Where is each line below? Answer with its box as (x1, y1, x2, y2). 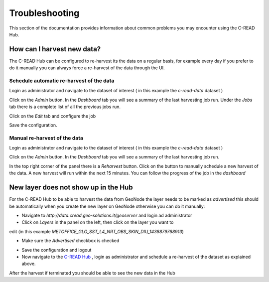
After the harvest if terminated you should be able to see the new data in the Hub (9, 270, 175, 276)
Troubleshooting (9, 7, 80, 18)
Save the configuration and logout (21, 247, 92, 253)
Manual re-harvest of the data (9, 135, 84, 141)
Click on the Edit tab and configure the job (9, 113, 96, 119)
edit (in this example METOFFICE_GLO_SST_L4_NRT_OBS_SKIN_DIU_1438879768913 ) (9, 228, 184, 234)
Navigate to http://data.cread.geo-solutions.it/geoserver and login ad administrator (21, 212, 192, 218)
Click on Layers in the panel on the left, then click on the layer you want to (21, 219, 174, 225)
